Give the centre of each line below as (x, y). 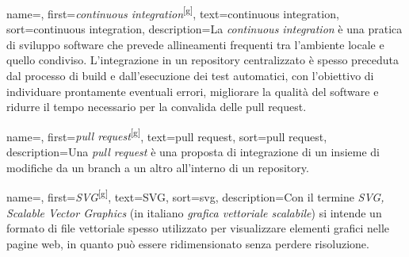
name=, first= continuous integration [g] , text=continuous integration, (173, 12)
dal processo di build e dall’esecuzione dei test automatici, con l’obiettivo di (190, 76)
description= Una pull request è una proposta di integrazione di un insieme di (193, 152)
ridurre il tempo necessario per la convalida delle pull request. (157, 107)
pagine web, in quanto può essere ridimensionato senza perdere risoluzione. (188, 243)
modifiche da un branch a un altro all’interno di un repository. (158, 167)
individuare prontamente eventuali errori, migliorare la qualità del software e (193, 91)
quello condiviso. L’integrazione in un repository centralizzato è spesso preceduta (203, 60)
